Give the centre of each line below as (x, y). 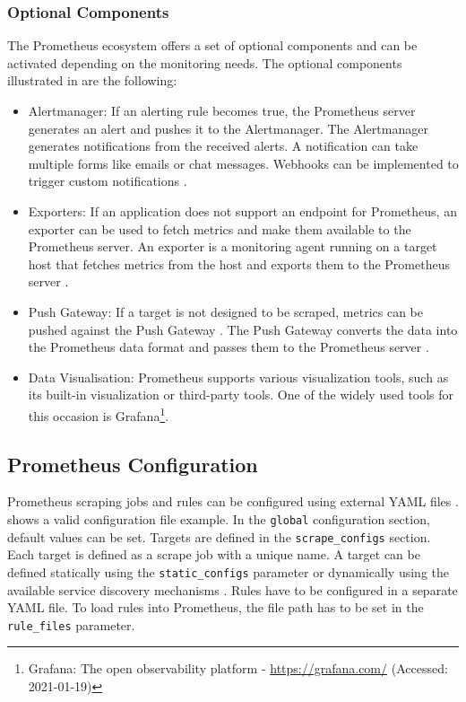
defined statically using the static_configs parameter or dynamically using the (229, 571)
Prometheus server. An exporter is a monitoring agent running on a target (233, 246)
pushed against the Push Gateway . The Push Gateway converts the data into (243, 329)
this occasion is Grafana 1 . (99, 414)
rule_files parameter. (71, 624)
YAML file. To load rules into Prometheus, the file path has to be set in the (216, 607)
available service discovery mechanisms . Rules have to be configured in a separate (233, 589)
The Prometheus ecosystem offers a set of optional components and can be (212, 45)
